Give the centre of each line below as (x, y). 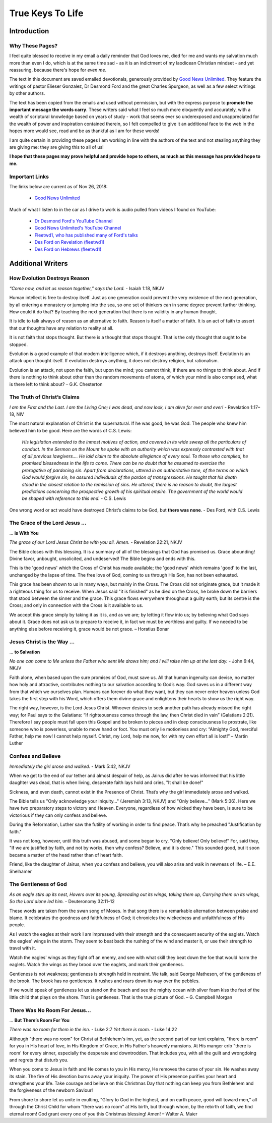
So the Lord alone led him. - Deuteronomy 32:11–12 (62, 902)
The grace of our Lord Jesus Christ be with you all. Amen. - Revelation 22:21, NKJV (96, 542)
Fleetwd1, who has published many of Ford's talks (86, 235)
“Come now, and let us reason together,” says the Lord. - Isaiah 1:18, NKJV (87, 288)
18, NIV (17, 414)
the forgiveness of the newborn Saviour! (51, 1090)
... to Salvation (25, 652)
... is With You (24, 533)
